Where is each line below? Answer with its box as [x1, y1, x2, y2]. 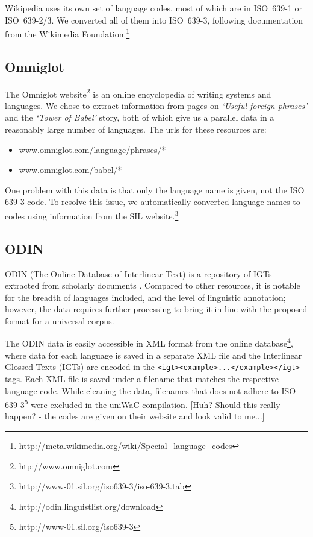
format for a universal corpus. [5, 314, 114, 327]
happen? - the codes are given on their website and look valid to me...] [5, 410, 265, 422]
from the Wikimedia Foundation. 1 [5, 26, 130, 40]
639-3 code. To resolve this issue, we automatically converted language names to [5, 195, 300, 208]
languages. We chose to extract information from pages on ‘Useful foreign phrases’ [5, 99, 308, 111]
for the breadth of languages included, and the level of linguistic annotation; [5, 290, 286, 303]
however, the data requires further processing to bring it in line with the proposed [5, 303, 308, 315]
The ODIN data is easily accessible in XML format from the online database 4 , [5, 335, 293, 350]
